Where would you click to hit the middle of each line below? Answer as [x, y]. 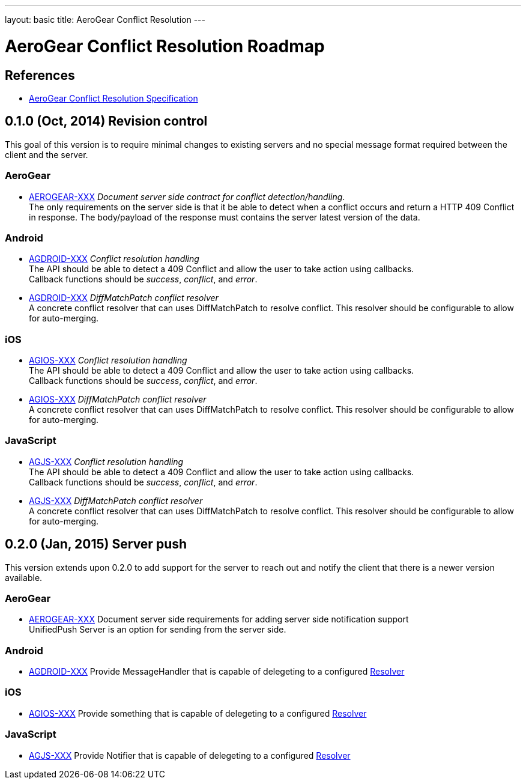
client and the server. [47, 154]
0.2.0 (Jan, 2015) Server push [96, 544]
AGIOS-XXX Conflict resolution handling [108, 360]
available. [24, 577]
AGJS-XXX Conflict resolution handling [106, 461]
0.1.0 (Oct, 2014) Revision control [106, 121]
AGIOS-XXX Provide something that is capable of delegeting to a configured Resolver [198, 713]
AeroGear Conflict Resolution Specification [113, 98]
